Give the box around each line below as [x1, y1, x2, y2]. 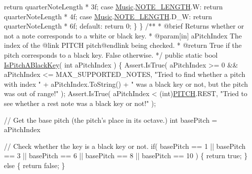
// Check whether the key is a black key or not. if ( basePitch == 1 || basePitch [4, 140, 246, 151]
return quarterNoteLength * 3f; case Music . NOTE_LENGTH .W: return [4, 1, 223, 11]
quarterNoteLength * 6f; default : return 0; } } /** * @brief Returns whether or [4, 21, 244, 31]
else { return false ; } [4, 160, 65, 170]
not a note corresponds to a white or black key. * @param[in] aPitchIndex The [4, 30, 242, 40]
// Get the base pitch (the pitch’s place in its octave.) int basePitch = [4, 114, 217, 125]
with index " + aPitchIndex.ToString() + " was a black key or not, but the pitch [4, 78, 248, 89]
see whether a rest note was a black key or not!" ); [4, 98, 156, 108]
